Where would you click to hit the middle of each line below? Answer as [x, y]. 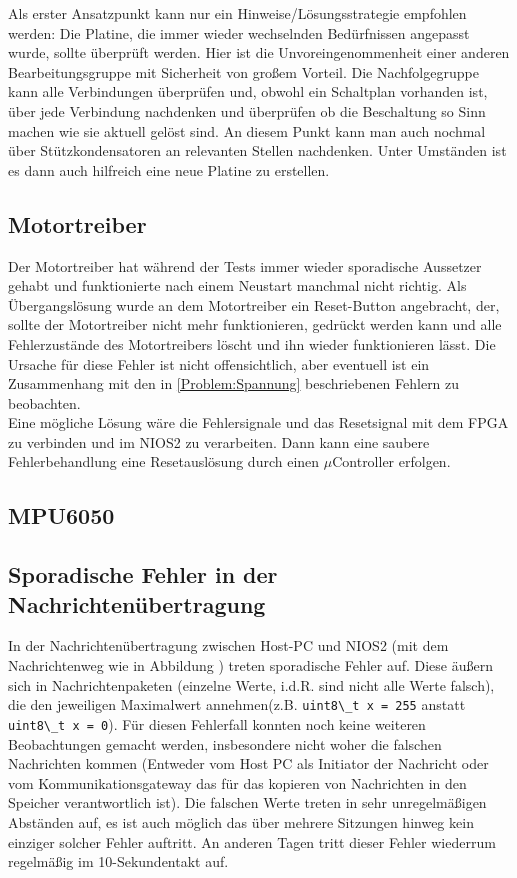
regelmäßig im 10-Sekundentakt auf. [118, 861]
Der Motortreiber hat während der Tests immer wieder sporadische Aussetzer [245, 265]
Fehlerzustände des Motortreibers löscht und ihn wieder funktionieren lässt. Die [252, 343]
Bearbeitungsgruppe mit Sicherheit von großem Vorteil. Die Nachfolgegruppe [243, 71]
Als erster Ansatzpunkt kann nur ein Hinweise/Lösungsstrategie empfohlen [237, 13]
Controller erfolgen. [391, 461]
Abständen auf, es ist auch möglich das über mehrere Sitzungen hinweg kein [241, 821]
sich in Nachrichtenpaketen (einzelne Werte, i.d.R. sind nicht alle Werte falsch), [251, 684]
